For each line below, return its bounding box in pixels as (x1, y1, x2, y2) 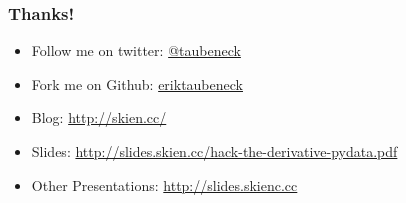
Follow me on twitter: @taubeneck (31, 40, 241, 61)
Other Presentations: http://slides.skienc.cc (31, 174, 298, 195)
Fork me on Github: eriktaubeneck (31, 73, 243, 94)
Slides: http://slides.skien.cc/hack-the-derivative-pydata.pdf (31, 141, 398, 161)
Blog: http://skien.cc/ (31, 107, 167, 128)
